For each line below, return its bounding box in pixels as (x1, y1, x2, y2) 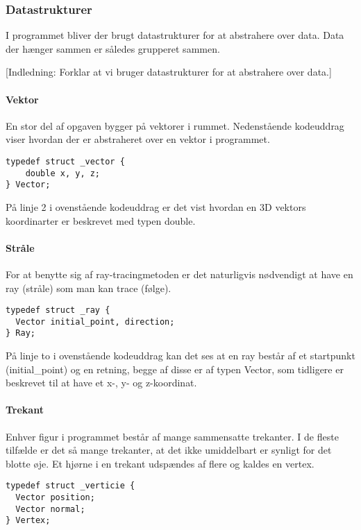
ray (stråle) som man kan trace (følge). (6, 280, 171, 295)
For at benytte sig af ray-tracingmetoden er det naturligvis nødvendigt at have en (6, 266, 353, 281)
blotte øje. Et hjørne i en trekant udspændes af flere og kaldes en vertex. (6, 456, 314, 470)
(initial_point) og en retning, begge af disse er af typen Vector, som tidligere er (6, 361, 344, 376)
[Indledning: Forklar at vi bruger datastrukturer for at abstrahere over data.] (6, 65, 332, 79)
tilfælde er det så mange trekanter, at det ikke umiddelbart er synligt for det (6, 443, 332, 457)
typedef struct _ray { (6, 305, 110, 316)
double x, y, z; (25, 168, 101, 178)
